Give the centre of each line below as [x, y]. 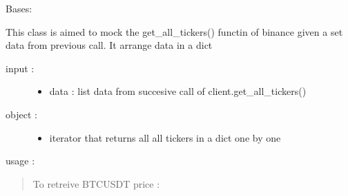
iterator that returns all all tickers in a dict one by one [165, 137]
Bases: [19, 8]
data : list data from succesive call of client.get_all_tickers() [178, 91]
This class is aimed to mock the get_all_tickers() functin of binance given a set [174, 31]
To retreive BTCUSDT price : [96, 183]
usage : [20, 161]
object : [21, 114]
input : [20, 68]
